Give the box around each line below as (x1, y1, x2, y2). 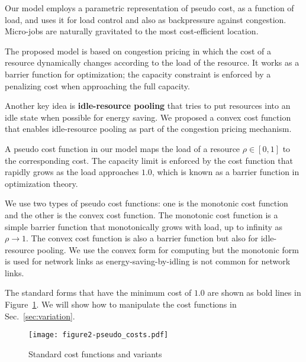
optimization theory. (5, 177, 78, 189)
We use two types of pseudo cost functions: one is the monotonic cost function (5, 197, 288, 209)
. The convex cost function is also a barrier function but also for (25, 232, 259, 244)
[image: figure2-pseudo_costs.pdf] (28, 331, 169, 340)
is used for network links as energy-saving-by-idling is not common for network (5, 255, 291, 267)
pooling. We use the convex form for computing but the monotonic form (37, 243, 299, 256)
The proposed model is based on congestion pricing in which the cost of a (5, 44, 272, 57)
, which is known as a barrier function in (152, 166, 299, 178)
